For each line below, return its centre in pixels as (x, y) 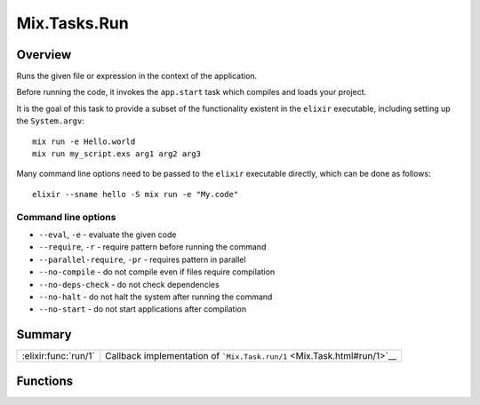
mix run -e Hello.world (84, 141)
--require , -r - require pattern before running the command (152, 247)
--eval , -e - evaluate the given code (108, 234)
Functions (45, 381)
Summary (44, 334)
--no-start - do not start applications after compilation (143, 309)
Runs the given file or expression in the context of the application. (137, 76)
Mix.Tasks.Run (72, 23)
